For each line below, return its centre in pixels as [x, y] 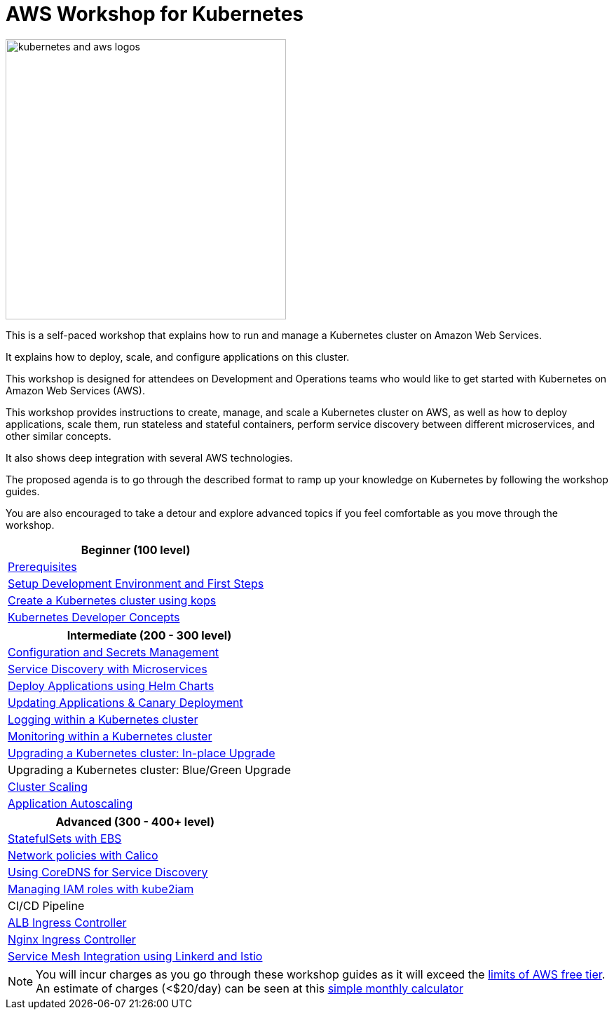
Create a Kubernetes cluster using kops [112, 600]
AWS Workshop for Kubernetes [155, 14]
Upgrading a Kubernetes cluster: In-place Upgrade [142, 753]
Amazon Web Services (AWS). [75, 390]
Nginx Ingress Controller [72, 939]
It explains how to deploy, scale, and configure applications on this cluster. [178, 357]
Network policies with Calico [83, 855]
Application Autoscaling [70, 803]
